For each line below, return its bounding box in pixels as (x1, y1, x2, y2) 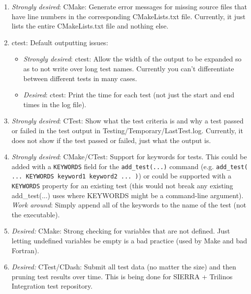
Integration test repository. (11, 281, 93, 291)
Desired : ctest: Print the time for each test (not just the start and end (23, 89, 234, 100)
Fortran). (11, 245, 39, 255)
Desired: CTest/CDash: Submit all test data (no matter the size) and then (11, 262, 236, 272)
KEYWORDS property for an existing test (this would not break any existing (11, 180, 233, 191)
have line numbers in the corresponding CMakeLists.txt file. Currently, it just (11, 11, 246, 21)
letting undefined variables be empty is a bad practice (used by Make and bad (11, 235, 248, 246)
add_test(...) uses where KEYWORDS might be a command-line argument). (11, 190, 244, 200)
